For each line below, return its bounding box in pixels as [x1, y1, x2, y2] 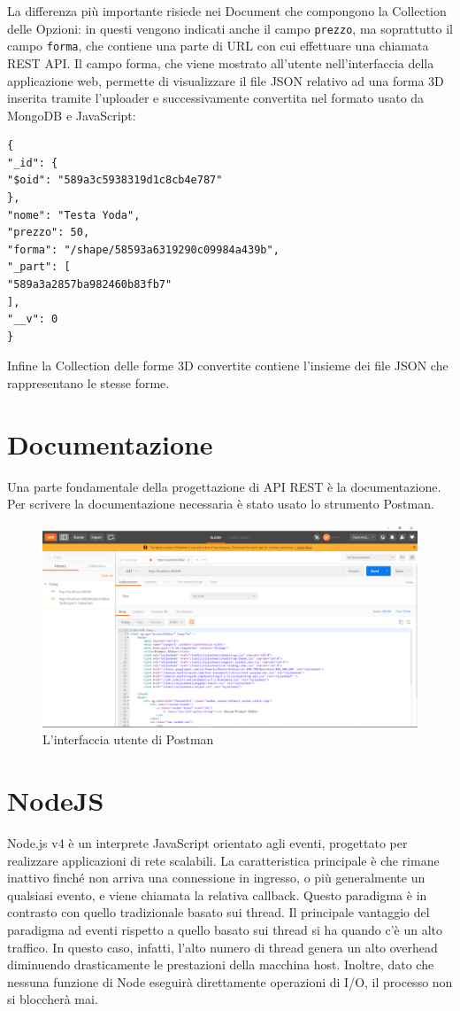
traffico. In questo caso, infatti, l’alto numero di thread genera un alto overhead [7, 937, 438, 956]
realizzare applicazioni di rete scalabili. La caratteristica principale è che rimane [7, 851, 440, 869]
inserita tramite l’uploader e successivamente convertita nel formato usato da [7, 89, 425, 107]
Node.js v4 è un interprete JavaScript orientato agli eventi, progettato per [7, 833, 408, 852]
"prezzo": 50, [7, 226, 90, 239]
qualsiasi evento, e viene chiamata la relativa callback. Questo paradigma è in [7, 885, 427, 904]
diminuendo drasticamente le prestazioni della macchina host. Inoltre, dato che [7, 955, 434, 974]
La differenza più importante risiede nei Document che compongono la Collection [7, 2, 447, 19]
